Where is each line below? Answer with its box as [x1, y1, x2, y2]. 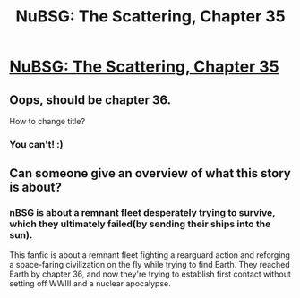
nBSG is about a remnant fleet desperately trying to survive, [9, 207, 276, 219]
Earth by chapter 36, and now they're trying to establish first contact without [9, 268, 291, 279]
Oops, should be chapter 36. [9, 92, 172, 107]
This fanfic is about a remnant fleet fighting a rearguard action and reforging [9, 249, 291, 260]
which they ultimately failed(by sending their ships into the [9, 217, 271, 230]
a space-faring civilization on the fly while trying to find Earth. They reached [9, 259, 291, 269]
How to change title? [9, 116, 86, 126]
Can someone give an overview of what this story [9, 166, 291, 181]
